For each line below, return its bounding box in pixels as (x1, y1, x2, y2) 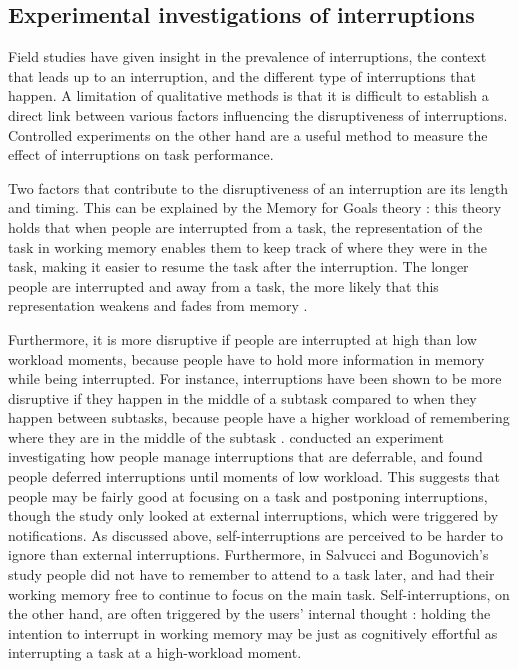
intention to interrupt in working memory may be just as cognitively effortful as (8, 622, 498, 643)
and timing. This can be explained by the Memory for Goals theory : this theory (8, 197, 502, 218)
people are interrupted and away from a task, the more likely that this (8, 275, 439, 296)
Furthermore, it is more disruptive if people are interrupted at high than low (8, 328, 477, 349)
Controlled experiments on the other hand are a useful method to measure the (8, 124, 488, 145)
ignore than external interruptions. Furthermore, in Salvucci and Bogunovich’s (8, 544, 489, 565)
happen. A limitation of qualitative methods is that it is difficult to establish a (8, 85, 489, 106)
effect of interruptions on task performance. (8, 144, 274, 165)
